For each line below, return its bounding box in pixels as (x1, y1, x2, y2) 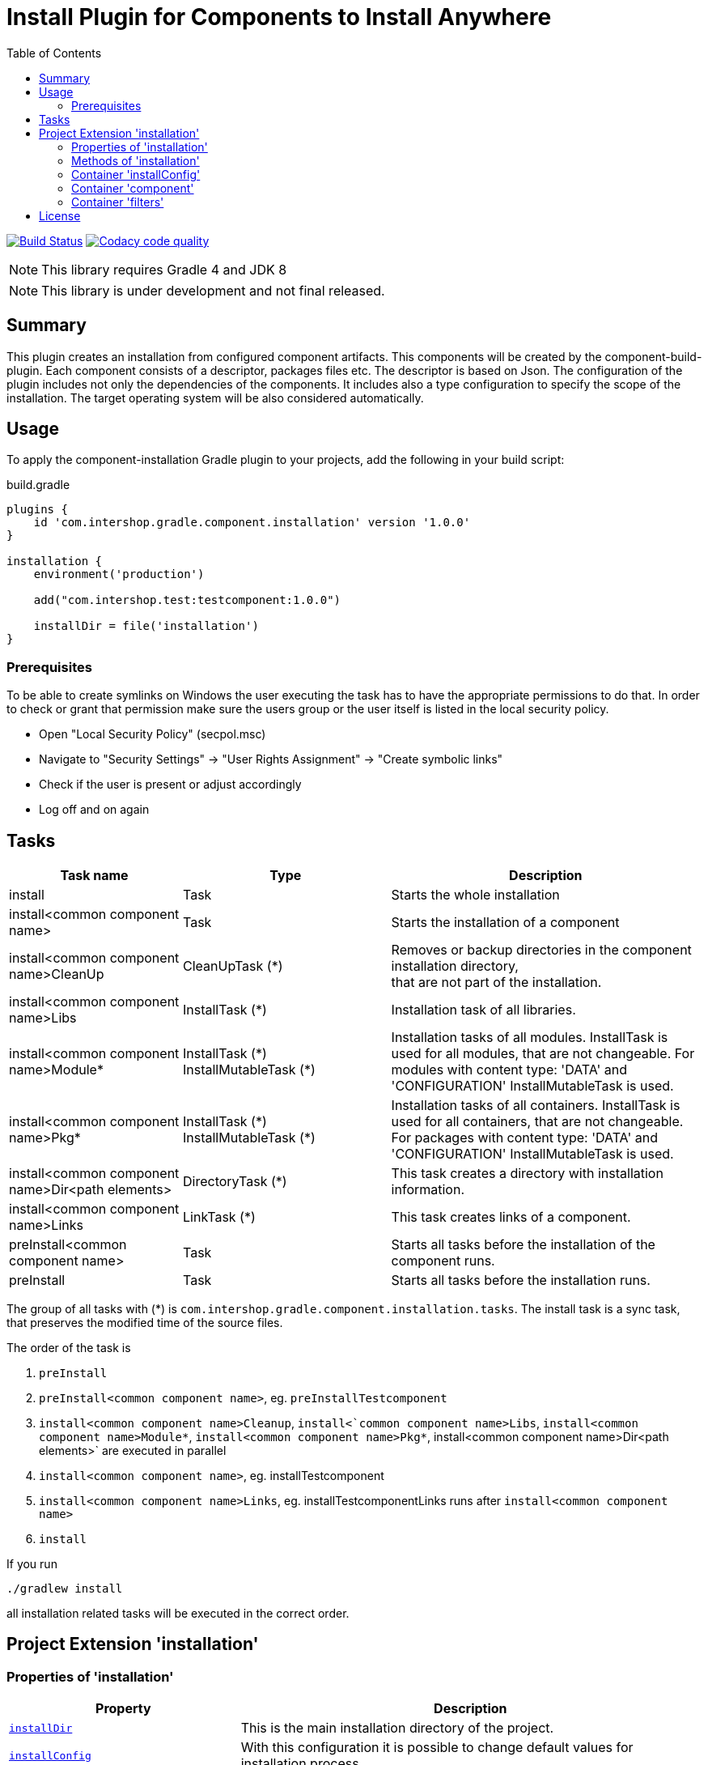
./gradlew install (6, 1582, 123, 1596)
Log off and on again (39, 802, 150, 817)
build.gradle (6, 478, 70, 492)
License (39, 208, 81, 223)
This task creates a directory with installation (391, 1165, 663, 1182)
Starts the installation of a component (391, 914, 620, 931)
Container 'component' (71, 181, 194, 195)
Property (95, 1700, 151, 1717)
